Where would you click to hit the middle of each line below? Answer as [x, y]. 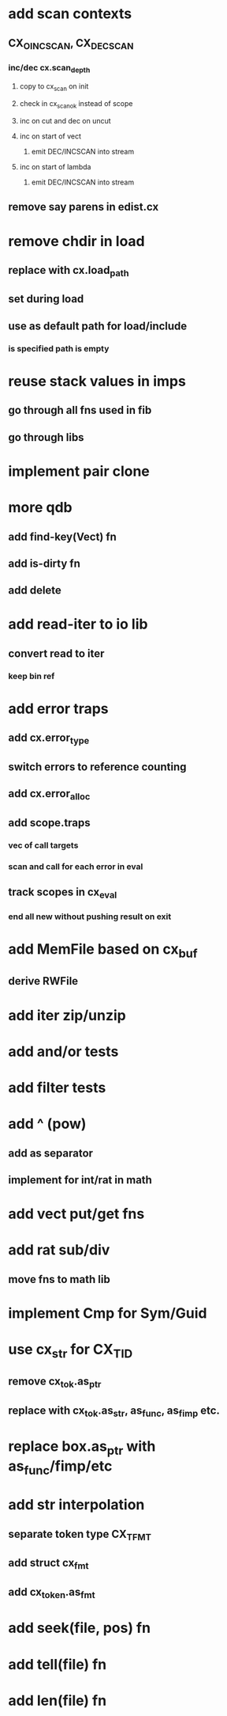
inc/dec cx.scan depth [49, 68]
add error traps [58, 708]
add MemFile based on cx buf [103, 951]
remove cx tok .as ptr [55, 1382]
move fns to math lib [59, 1279]
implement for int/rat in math [80, 1180]
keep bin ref [32, 676]
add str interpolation [76, 1505]
